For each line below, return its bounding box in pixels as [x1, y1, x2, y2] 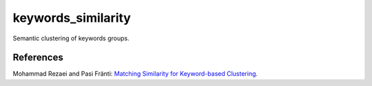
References [12, 52, 63, 63]
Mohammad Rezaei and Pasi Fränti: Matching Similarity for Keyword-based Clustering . [12, 70, 258, 78]
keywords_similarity [12, 10, 131, 25]
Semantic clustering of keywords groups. [12, 34, 130, 42]
